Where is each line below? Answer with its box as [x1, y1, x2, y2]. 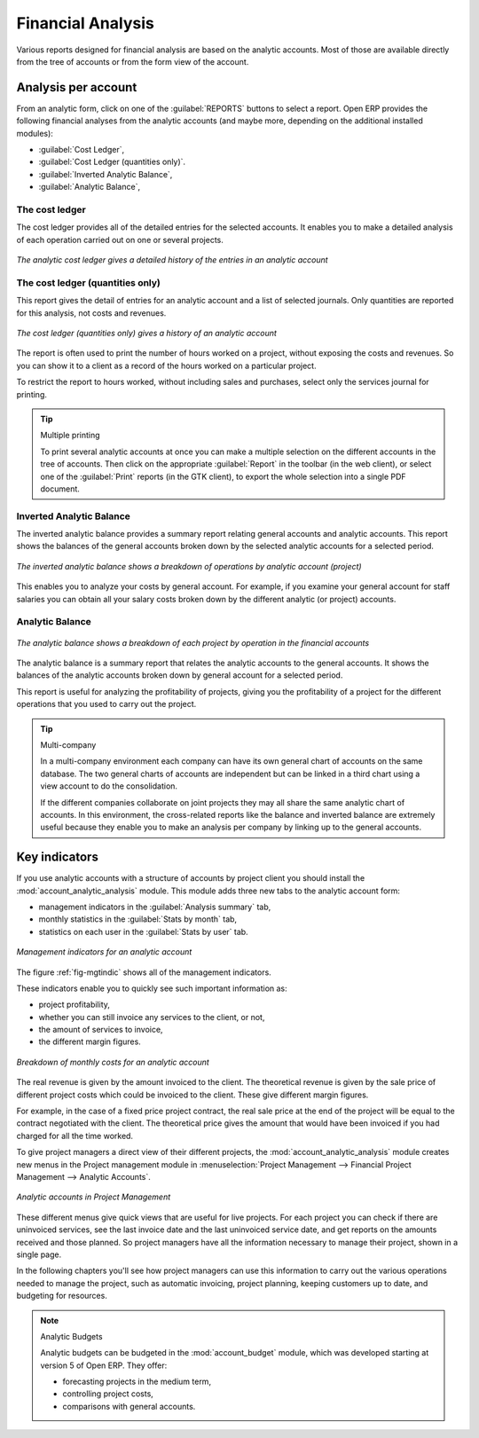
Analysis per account [16, 80, 137, 95]
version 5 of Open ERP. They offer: [40, 1360, 168, 1371]
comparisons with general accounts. [62, 1401, 196, 1411]
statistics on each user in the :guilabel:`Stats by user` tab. [38, 926, 248, 937]
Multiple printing [40, 430, 101, 441]
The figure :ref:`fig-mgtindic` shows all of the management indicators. [16, 967, 272, 978]
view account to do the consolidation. [40, 781, 177, 791]
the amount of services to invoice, [38, 1025, 163, 1035]
